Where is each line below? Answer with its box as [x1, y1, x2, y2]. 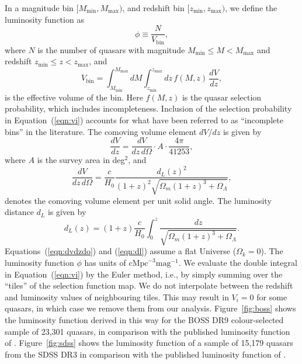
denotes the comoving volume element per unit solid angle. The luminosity [5, 194, 272, 206]
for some [256, 290, 287, 303]
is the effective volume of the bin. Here [5, 91, 143, 103]
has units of [84, 256, 126, 269]
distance [5, 206, 34, 218]
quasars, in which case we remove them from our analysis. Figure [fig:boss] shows [5, 302, 296, 314]
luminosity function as [5, 13, 84, 25]
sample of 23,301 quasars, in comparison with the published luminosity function [5, 325, 290, 337]
